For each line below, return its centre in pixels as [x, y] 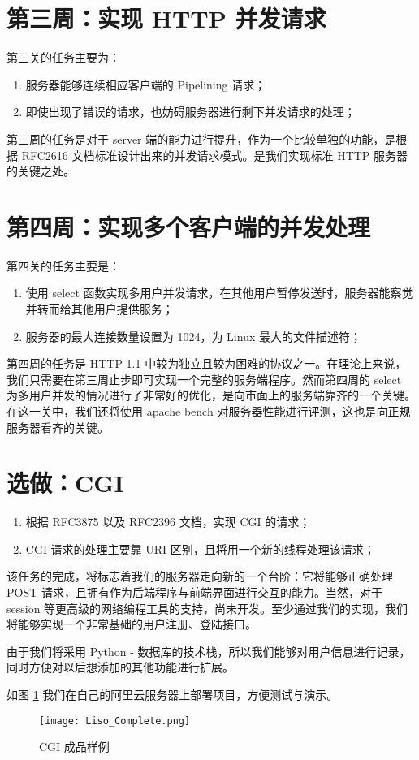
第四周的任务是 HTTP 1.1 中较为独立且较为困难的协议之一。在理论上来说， [207, 363]
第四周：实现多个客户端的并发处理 [189, 226]
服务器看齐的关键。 [58, 427]
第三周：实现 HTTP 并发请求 [166, 18]
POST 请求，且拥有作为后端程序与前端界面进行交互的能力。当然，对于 [194, 592]
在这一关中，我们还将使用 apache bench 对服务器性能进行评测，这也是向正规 [209, 410]
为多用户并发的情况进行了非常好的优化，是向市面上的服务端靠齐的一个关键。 [211, 395]
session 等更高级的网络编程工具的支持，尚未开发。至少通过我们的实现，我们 [207, 608]
